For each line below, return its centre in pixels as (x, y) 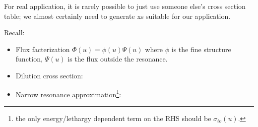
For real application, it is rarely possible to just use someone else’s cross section (125, 6)
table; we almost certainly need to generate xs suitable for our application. (117, 16)
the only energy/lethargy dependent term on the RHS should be (113, 118)
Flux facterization (43, 49)
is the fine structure (201, 49)
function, (29, 59)
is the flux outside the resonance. (118, 59)
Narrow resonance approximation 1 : (68, 93)
